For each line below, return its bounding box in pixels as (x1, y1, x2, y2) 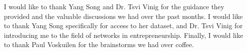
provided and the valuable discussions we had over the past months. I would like (4, 11, 243, 21)
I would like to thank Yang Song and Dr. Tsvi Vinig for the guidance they (4, 1, 225, 11)
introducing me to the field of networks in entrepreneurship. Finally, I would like (4, 30, 243, 40)
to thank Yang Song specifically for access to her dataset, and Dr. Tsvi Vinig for (4, 20, 243, 31)
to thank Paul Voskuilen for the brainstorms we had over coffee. (4, 39, 194, 50)
